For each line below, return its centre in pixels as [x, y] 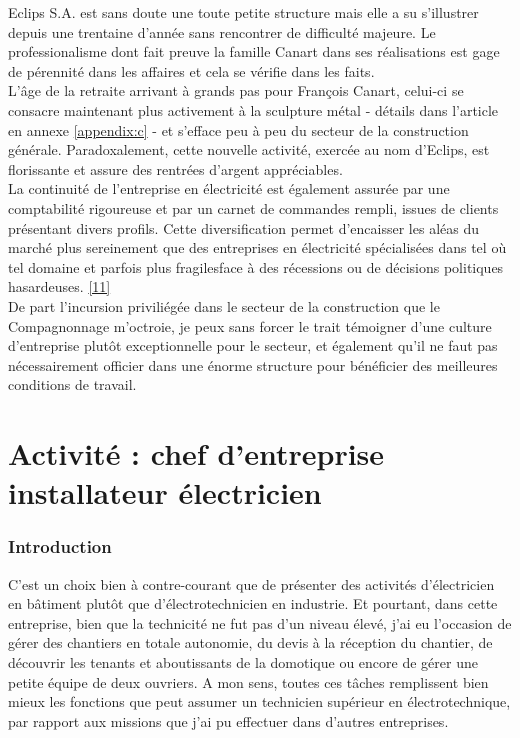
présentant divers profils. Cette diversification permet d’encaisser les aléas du [243, 227]
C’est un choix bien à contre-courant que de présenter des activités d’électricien [251, 583]
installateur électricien [165, 492]
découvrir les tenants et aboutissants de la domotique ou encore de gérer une [243, 662]
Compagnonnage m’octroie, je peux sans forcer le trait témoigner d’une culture [250, 325]
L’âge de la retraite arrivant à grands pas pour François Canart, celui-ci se [236, 90]
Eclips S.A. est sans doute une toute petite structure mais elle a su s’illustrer [243, 12]
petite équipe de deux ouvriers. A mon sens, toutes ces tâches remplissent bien [248, 681]
